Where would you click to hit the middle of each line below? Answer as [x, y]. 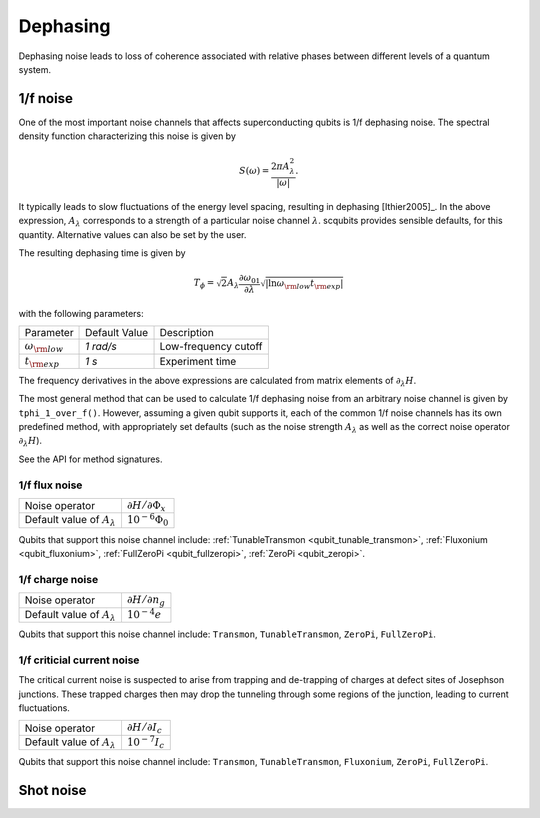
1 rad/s [101, 347]
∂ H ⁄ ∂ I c [144, 728]
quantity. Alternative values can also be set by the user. [132, 234]
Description [186, 333]
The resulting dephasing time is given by [102, 252]
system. [35, 69]
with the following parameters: [81, 313]
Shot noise [52, 790]
